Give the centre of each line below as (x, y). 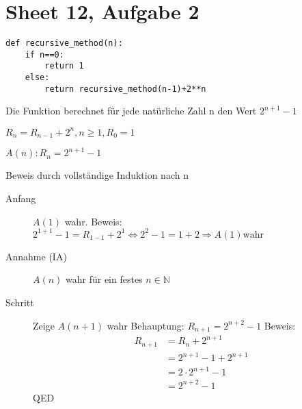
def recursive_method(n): (64, 44)
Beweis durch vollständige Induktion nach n (97, 175)
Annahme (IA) (36, 256)
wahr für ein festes (104, 279)
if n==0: (44, 54)
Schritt (20, 302)
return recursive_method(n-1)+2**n (125, 89)
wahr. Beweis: (93, 221)
